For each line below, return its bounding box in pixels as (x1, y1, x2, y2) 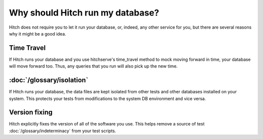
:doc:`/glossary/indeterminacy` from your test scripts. (9, 128, 116, 134)
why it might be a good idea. (9, 31, 66, 36)
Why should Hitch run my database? (9, 7, 159, 18)
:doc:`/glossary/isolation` (9, 76, 89, 85)
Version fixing (9, 108, 53, 117)
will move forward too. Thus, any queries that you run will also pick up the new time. (9, 63, 178, 69)
